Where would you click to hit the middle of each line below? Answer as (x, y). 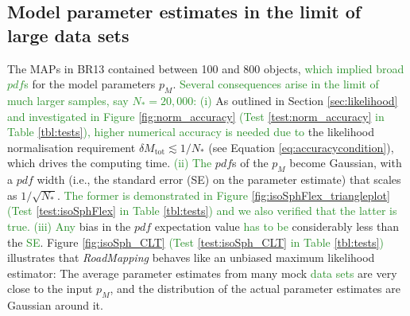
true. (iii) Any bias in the (69, 226)
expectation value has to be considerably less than (277, 226)
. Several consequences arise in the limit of (276, 84)
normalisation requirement (72, 147)
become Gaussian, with (346, 163)
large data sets (68, 35)
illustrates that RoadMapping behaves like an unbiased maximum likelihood (191, 257)
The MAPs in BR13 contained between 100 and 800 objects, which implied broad (206, 68)
